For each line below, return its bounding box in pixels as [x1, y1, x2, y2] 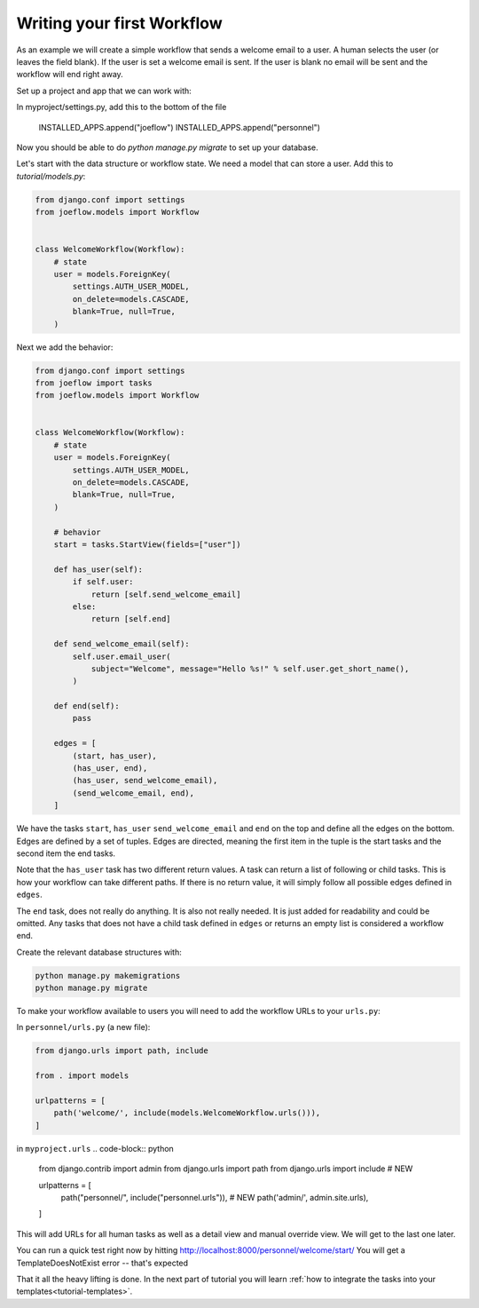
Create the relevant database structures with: [16, 947, 182, 957]
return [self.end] [90, 614, 172, 624]
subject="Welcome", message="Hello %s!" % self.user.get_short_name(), [90, 663, 410, 674]
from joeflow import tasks [35, 377, 153, 388]
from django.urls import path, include [35, 1046, 208, 1056]
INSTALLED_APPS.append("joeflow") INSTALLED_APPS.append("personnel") [38, 122, 321, 132]
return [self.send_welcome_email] [90, 589, 241, 599]
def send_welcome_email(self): [53, 639, 190, 649]
